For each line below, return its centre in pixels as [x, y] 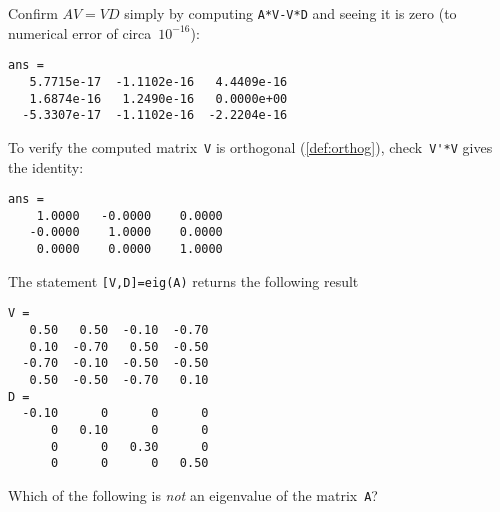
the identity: [46, 166]
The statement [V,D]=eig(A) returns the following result [183, 280]
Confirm [33, 13]
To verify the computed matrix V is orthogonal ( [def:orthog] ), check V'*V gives [250, 146]
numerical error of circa [80, 32]
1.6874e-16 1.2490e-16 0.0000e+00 [158, 98]
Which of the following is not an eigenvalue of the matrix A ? [193, 494]
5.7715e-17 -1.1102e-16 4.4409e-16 [158, 81]
